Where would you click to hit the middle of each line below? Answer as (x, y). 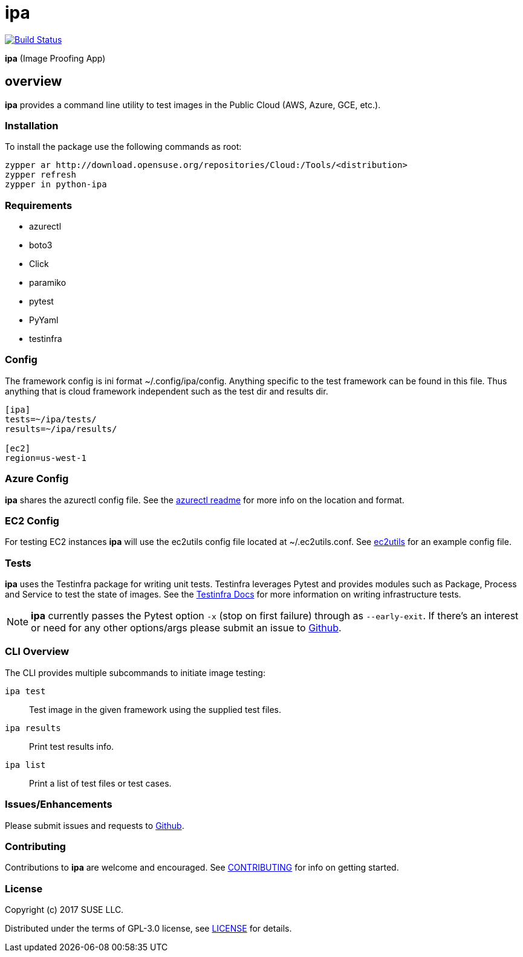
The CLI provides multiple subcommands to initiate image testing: (135, 672)
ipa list (25, 765)
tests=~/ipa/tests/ (51, 419)
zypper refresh (41, 175)
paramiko (48, 283)
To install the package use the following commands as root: (123, 147)
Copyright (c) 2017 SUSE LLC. (64, 910)
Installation (32, 125)
